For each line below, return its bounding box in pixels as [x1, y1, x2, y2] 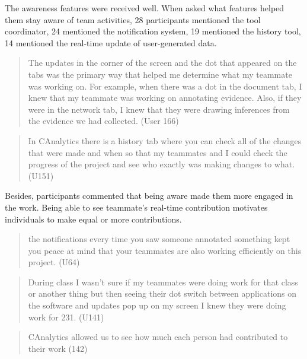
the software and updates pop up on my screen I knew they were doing [28, 299, 286, 312]
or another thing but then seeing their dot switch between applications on [28, 287, 297, 300]
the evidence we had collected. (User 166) [28, 115, 179, 127]
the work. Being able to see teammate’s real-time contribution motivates [5, 201, 268, 213]
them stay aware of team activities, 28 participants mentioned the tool [5, 13, 261, 26]
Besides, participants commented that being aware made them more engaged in [5, 189, 293, 202]
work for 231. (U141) [28, 310, 104, 323]
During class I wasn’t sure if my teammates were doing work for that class [28, 275, 298, 288]
